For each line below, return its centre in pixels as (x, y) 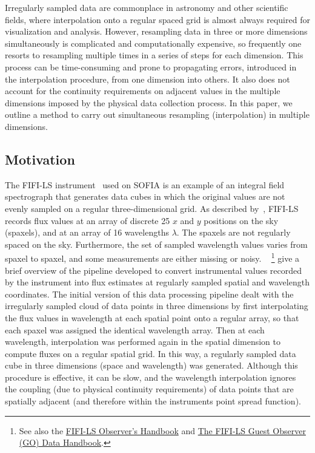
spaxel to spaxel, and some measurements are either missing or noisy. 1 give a (152, 257)
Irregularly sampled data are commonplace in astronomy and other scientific (147, 7)
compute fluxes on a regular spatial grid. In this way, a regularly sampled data (151, 353)
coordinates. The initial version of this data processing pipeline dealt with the (149, 294)
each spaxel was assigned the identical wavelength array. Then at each (135, 329)
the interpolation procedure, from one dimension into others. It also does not (148, 79)
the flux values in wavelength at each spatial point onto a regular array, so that (152, 317)
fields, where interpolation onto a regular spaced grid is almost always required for (157, 19)
